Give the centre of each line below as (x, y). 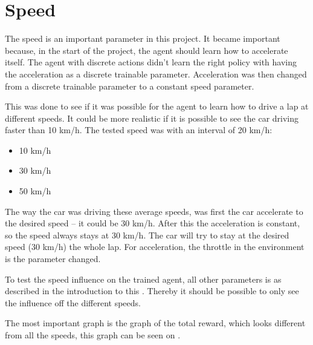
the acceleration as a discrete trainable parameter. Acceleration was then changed (156, 74)
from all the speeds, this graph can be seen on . (93, 335)
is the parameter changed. (53, 259)
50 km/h (35, 191)
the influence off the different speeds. (73, 302)
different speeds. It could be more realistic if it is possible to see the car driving (152, 118)
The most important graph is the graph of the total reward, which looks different (155, 323)
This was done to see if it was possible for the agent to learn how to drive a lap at (157, 106)
